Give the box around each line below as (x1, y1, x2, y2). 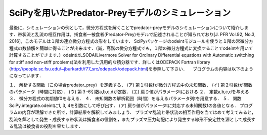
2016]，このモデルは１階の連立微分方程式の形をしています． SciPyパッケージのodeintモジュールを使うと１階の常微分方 (9, 38, 254, 44)
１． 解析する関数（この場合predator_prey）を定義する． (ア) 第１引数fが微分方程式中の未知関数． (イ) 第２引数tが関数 (9, 82, 253, 88)
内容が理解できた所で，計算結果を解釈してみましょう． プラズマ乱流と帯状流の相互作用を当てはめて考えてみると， (22, 109, 256, 115)
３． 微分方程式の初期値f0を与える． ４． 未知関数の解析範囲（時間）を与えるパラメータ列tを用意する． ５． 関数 (9, 96, 242, 101)
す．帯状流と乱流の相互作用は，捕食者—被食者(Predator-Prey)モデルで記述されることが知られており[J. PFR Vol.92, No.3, (9, 31, 256, 37)
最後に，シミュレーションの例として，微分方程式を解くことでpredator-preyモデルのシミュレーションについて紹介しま (9, 25, 249, 31)
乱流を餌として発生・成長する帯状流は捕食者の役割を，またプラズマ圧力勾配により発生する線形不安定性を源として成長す (9, 116, 256, 122)
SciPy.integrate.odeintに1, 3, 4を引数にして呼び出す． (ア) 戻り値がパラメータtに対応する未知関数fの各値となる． (9, 102, 239, 108)
